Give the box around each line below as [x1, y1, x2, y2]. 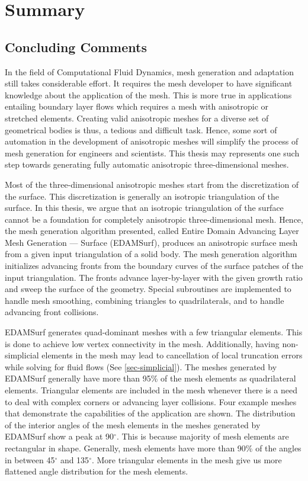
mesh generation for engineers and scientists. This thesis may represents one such [5, 146, 300, 159]
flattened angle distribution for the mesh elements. [5, 465, 188, 477]
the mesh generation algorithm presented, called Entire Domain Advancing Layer [5, 225, 299, 237]
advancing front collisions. [5, 306, 99, 318]
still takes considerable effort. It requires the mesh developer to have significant [5, 77, 293, 89]
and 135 [60, 453, 89, 466]
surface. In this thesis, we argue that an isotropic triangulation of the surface [5, 201, 284, 214]
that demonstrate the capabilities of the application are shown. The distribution [5, 407, 296, 419]
